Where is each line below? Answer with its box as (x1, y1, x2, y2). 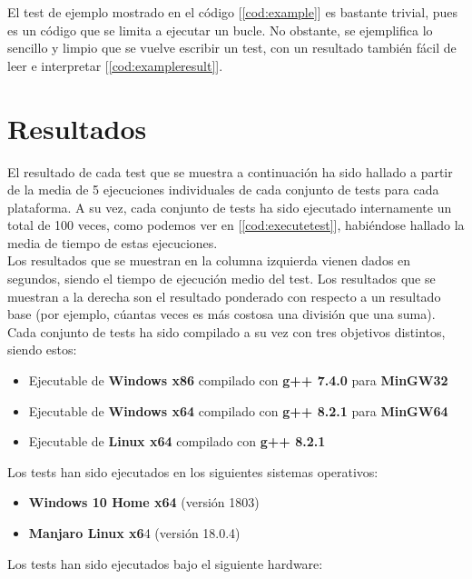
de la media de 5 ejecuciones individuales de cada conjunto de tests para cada (7, 180, 439, 199)
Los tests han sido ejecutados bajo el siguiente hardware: (7, 554, 323, 573)
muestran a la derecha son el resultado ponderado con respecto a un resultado (7, 286, 441, 305)
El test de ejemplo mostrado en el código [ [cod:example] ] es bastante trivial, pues (7, 3, 458, 21)
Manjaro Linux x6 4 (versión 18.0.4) (28, 524, 241, 542)
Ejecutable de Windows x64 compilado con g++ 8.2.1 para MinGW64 (28, 401, 448, 420)
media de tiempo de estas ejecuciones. (7, 233, 218, 252)
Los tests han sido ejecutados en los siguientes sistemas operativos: (7, 462, 379, 481)
